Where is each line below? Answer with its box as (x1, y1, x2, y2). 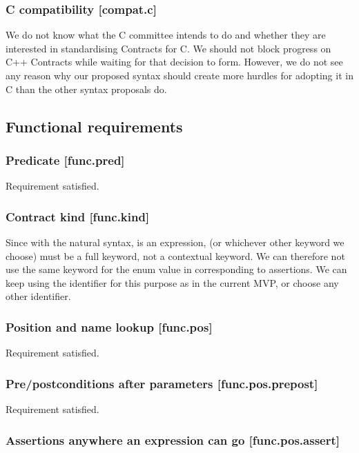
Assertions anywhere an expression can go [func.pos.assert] (6, 431, 340, 448)
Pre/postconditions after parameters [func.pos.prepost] (6, 374, 318, 392)
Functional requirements (6, 115, 183, 137)
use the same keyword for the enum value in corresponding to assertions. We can (6, 262, 347, 276)
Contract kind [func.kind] (6, 208, 150, 225)
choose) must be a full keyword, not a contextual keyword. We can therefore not (6, 248, 345, 263)
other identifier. (6, 289, 71, 303)
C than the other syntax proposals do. (6, 81, 167, 96)
